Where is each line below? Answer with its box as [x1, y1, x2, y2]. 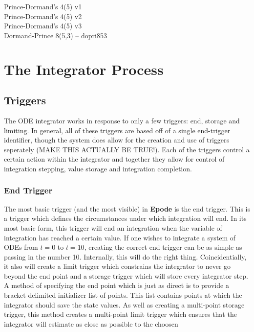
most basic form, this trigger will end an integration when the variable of [4, 222, 222, 233]
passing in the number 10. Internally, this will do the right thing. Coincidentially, [4, 251, 247, 261]
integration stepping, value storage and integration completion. [4, 163, 192, 173]
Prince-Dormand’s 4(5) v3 [4, 21, 82, 31]
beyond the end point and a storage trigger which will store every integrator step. [4, 270, 248, 281]
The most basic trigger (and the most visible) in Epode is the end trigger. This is [4, 203, 250, 213]
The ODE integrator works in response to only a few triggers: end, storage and [4, 115, 240, 125]
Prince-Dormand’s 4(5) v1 [4, 1, 82, 11]
